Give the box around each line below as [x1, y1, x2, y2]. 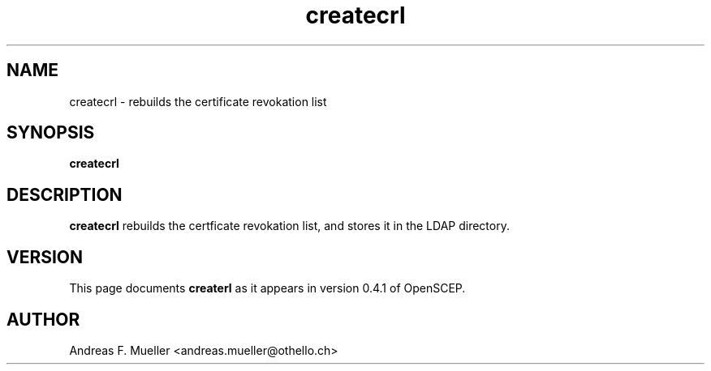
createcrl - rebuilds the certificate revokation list [69, 94, 327, 109]
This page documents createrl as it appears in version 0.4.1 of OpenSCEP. [69, 281, 466, 296]
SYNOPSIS [6, 122, 95, 143]
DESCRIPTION [6, 184, 123, 205]
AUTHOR [6, 309, 80, 330]
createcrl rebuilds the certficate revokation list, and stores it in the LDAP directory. [69, 219, 510, 233]
